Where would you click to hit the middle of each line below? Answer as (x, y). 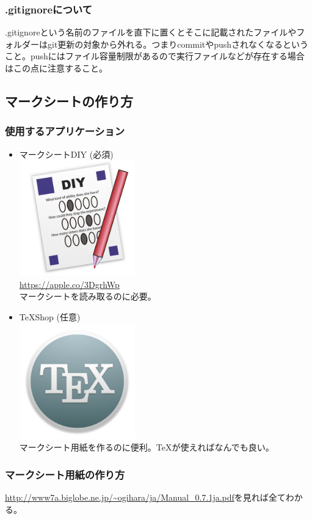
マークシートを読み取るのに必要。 (88, 296)
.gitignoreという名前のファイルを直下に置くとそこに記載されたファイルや (151, 32)
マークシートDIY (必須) (66, 154)
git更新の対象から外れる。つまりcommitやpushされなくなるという (178, 44)
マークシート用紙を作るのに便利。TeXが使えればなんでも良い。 (147, 447)
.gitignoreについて (49, 9)
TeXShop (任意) (50, 316)
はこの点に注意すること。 (56, 68)
